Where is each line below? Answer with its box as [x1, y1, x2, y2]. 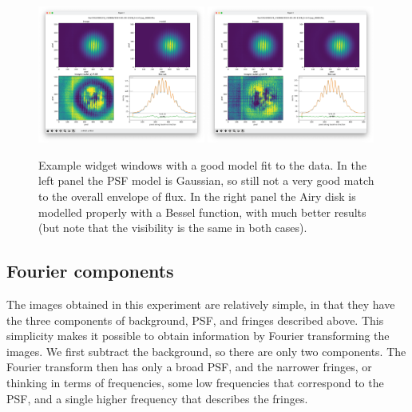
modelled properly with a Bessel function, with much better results [38, 203, 366, 220]
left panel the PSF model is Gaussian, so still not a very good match [38, 172, 374, 189]
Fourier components [6, 258, 174, 283]
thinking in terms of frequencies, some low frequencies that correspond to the [6, 374, 384, 390]
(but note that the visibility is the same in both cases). [38, 219, 307, 236]
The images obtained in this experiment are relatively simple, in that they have [6, 295, 395, 312]
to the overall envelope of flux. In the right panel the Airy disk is [38, 187, 356, 204]
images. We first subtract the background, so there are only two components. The [6, 342, 406, 359]
